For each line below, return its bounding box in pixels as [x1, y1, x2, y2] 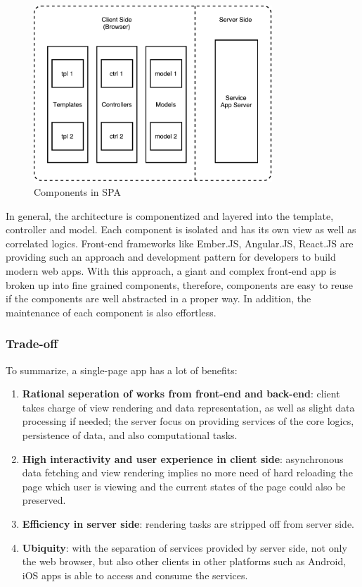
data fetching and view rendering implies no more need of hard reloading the [22, 465, 353, 480]
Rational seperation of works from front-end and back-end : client [22, 386, 340, 401]
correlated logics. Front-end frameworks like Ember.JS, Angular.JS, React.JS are [6, 235, 354, 250]
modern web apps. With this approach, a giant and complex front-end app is [6, 263, 337, 278]
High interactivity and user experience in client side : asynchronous [22, 451, 344, 466]
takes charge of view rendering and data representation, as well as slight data [22, 400, 355, 414]
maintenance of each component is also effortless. [6, 304, 216, 319]
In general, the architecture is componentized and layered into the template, [6, 208, 334, 223]
